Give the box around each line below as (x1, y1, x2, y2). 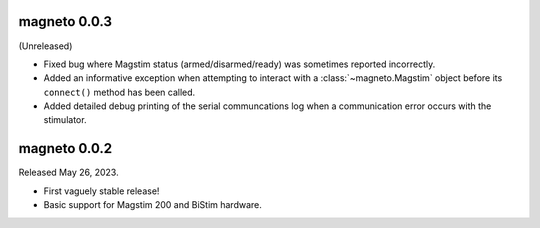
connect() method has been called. (43, 86, 196, 98)
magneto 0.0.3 (18, 13, 113, 30)
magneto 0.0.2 (18, 140, 113, 157)
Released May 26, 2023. (18, 166, 119, 179)
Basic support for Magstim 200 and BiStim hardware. (43, 199, 262, 211)
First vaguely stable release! (43, 185, 160, 197)
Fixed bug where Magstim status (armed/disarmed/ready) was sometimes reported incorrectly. (43, 58, 436, 70)
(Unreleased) (18, 40, 73, 52)
